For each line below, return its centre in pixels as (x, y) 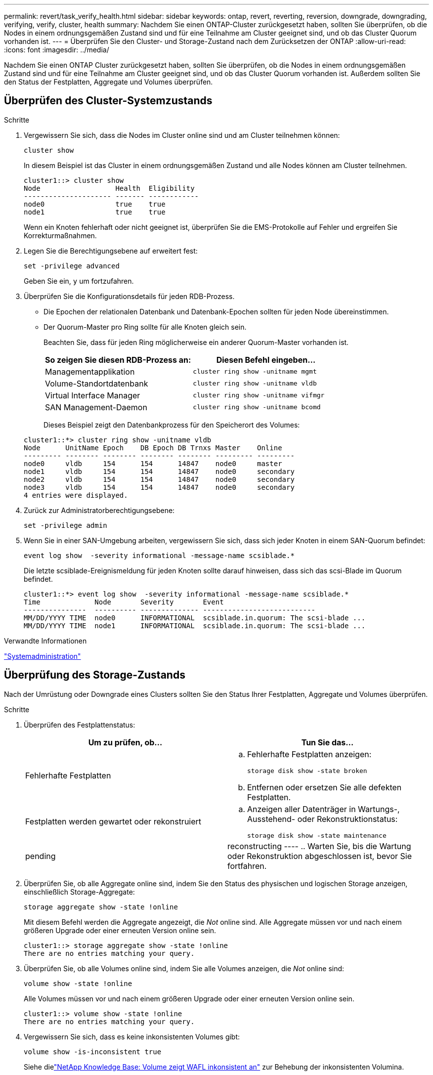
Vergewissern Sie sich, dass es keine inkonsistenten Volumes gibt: (132, 1036)
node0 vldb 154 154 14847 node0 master (153, 463)
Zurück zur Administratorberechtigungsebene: (99, 510)
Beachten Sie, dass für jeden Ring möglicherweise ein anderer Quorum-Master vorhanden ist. (196, 342)
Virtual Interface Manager (93, 395)
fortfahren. (247, 866)
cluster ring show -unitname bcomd (257, 407)
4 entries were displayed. (76, 495)
